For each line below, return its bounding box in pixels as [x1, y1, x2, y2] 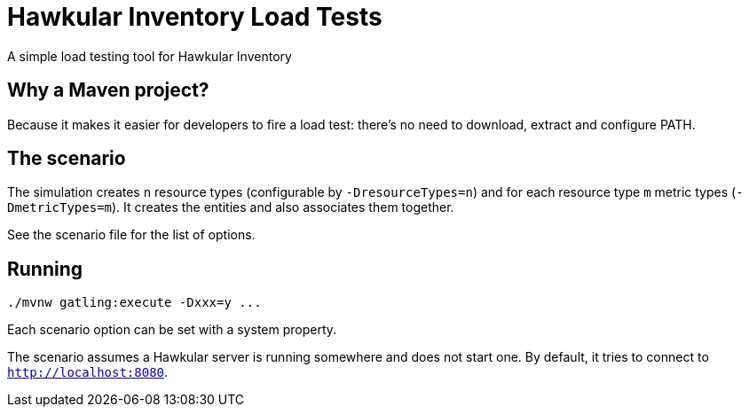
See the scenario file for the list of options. [7, 227, 256, 243]
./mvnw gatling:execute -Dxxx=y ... [7, 295, 262, 310]
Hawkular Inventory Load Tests [7, 2, 382, 32]
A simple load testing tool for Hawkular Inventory [7, 48, 292, 64]
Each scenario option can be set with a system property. [7, 322, 337, 338]
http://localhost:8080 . [7, 364, 169, 380]
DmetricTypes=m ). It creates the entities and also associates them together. [7, 199, 454, 215]
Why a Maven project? [7, 79, 209, 102]
